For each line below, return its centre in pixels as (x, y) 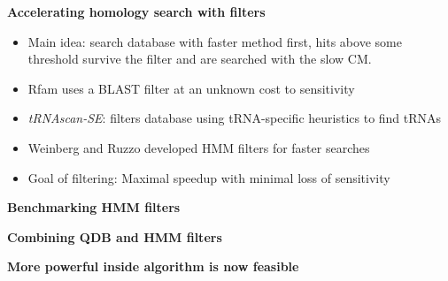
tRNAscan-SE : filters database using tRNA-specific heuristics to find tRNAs (235, 118)
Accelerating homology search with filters (136, 11)
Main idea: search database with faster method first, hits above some (215, 41)
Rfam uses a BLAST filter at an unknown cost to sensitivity (191, 88)
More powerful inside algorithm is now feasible (153, 266)
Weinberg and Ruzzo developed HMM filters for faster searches (199, 147)
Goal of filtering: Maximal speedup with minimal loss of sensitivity (209, 177)
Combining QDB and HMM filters (115, 236)
